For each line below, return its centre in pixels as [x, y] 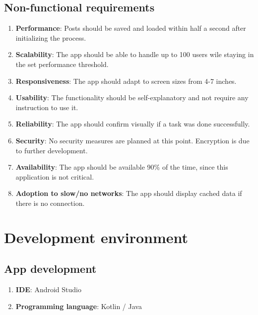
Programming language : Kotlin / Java [79, 306]
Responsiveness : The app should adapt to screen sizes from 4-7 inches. [126, 81]
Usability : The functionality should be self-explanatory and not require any [132, 97]
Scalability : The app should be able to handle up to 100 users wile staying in [135, 54]
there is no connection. [50, 203]
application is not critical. [55, 176]
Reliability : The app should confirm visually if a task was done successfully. [133, 124]
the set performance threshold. [62, 64]
